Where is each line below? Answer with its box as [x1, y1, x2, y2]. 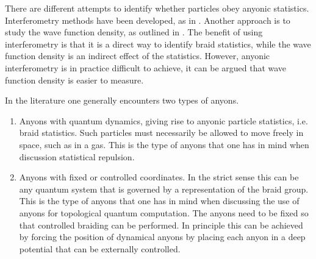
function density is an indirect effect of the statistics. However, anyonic [5, 49, 270, 62]
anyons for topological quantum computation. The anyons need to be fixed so [19, 206, 309, 219]
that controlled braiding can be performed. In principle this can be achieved [19, 218, 303, 231]
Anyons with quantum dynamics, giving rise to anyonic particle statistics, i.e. [19, 114, 308, 127]
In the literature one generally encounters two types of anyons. [5, 94, 239, 107]
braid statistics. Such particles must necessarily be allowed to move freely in [19, 126, 304, 139]
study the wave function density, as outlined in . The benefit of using [5, 26, 263, 38]
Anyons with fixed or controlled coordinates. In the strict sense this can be [19, 171, 299, 183]
